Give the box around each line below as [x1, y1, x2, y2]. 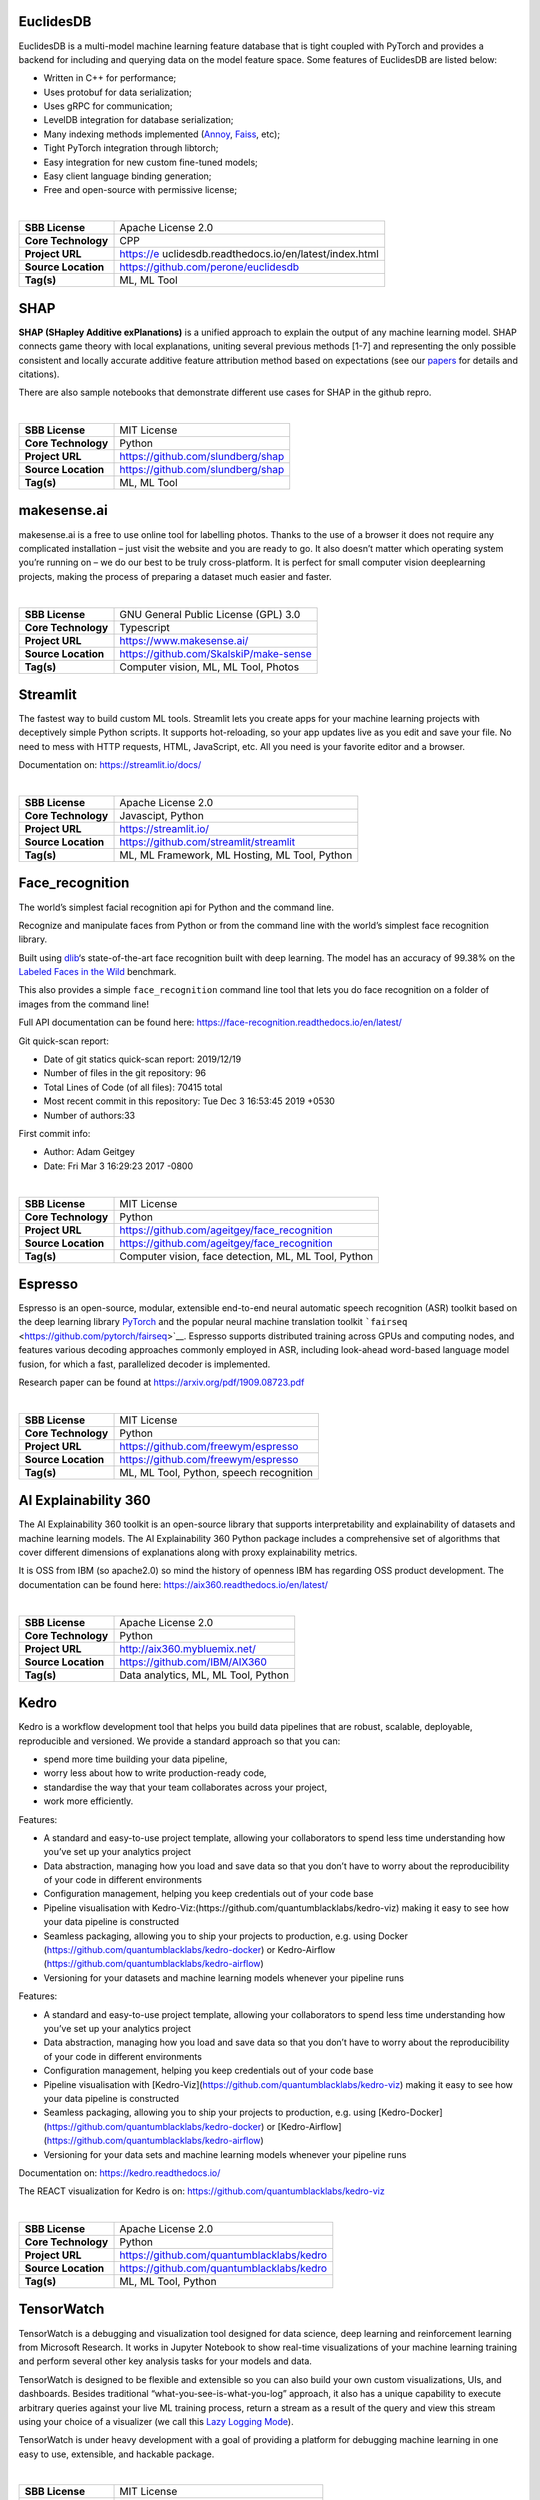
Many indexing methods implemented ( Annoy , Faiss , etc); [43, 128, 280, 140]
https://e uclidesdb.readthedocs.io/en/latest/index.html [119, 247, 379, 261]
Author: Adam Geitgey [43, 1146, 135, 1158]
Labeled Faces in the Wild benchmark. [18, 966, 177, 978]
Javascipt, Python [119, 809, 204, 822]
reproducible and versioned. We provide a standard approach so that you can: [18, 1735, 341, 1747]
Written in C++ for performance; [43, 72, 177, 84]
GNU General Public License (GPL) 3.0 [119, 607, 301, 621]
